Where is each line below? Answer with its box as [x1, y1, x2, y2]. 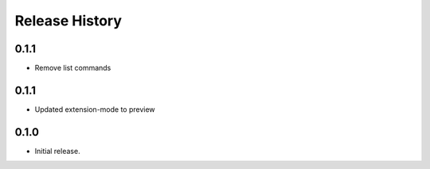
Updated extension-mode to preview [34, 104, 155, 114]
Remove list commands [34, 63, 111, 73]
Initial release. [34, 146, 80, 156]
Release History [14, 12, 123, 29]
